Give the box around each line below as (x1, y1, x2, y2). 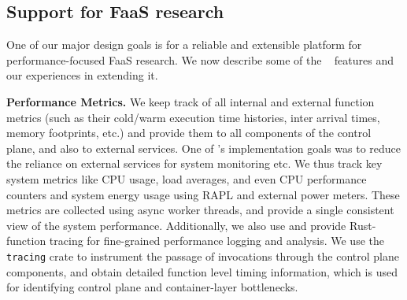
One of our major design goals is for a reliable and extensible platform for (6, 36, 362, 53)
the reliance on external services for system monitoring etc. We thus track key (6, 155, 383, 172)
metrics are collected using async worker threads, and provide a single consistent (6, 202, 394, 218)
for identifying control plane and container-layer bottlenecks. (6, 279, 298, 295)
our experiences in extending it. (6, 67, 158, 83)
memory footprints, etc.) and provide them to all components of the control (6, 124, 372, 141)
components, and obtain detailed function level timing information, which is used (6, 263, 398, 280)
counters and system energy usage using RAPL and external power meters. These (6, 186, 400, 202)
